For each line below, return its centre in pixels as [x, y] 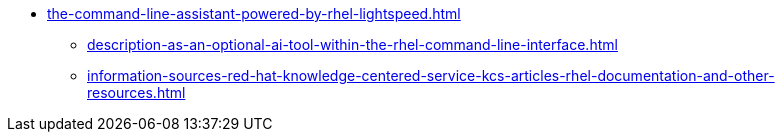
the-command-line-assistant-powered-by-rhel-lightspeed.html [254, 13]
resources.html [136, 92]
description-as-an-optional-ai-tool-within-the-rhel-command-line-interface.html [352, 44]
